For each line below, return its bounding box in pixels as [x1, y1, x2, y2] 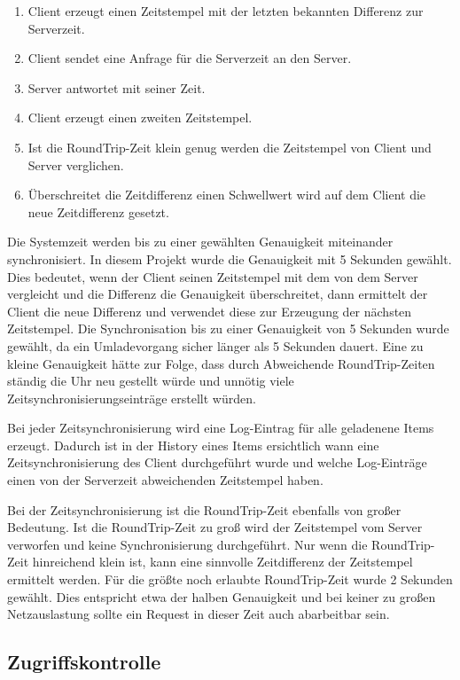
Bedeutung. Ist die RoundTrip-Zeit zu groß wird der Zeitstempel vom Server [7, 518, 423, 536]
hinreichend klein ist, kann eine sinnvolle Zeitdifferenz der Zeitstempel [32, 552, 413, 571]
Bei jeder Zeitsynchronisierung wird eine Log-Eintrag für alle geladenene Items [7, 418, 434, 437]
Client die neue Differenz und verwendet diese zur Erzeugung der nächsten [7, 301, 412, 320]
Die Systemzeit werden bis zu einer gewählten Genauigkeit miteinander [7, 232, 394, 251]
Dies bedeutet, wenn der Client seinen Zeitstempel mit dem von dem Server [7, 267, 418, 285]
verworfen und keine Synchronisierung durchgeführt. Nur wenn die [7, 535, 368, 553]
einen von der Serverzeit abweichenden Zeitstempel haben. [7, 471, 324, 489]
